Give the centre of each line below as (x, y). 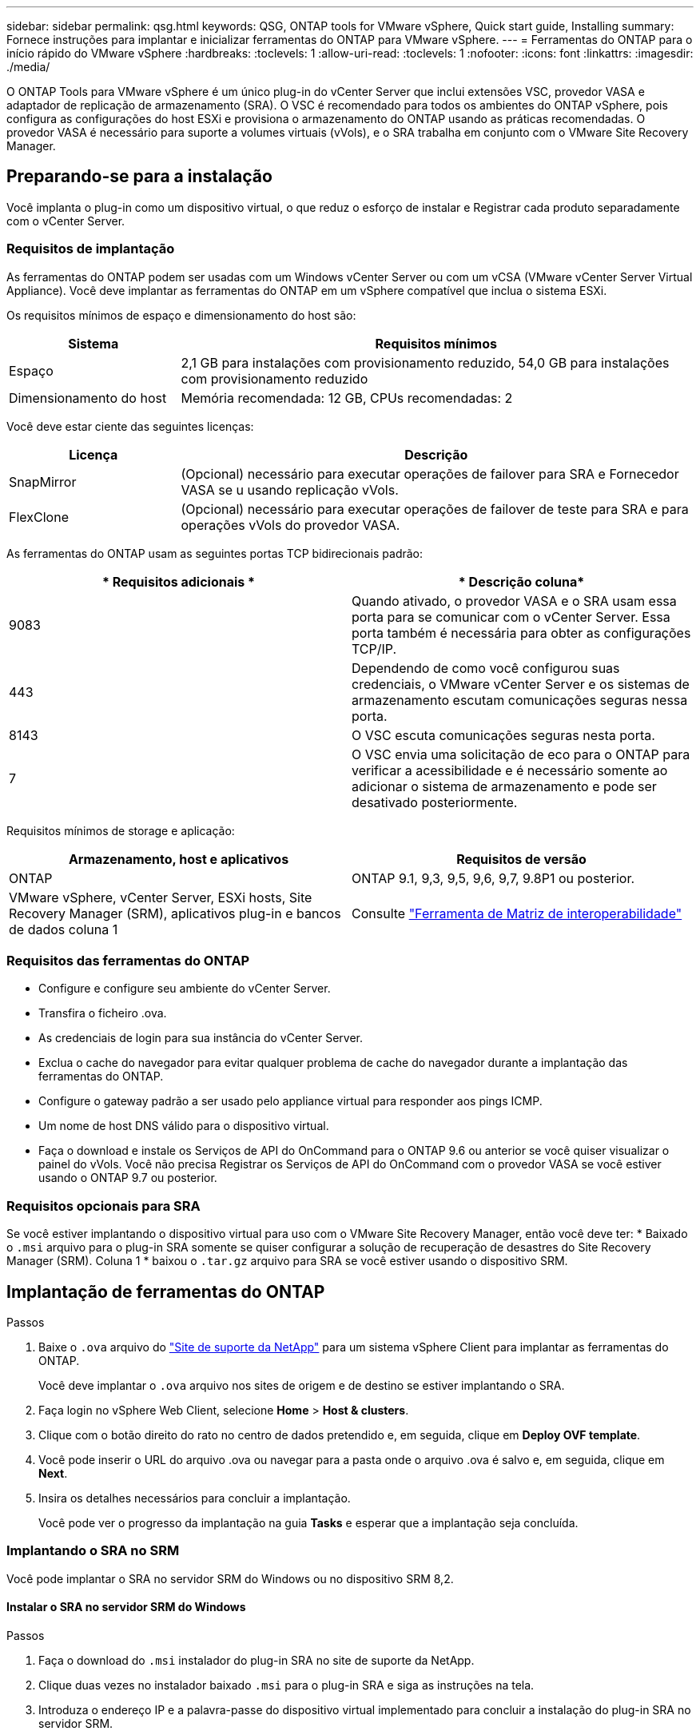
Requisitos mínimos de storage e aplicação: (121, 830)
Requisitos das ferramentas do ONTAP (128, 960)
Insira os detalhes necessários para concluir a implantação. (195, 1498)
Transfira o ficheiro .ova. (103, 1013)
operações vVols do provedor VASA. (290, 525)
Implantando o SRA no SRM (93, 1551)
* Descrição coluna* (521, 581)
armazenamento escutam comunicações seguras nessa (520, 700)
